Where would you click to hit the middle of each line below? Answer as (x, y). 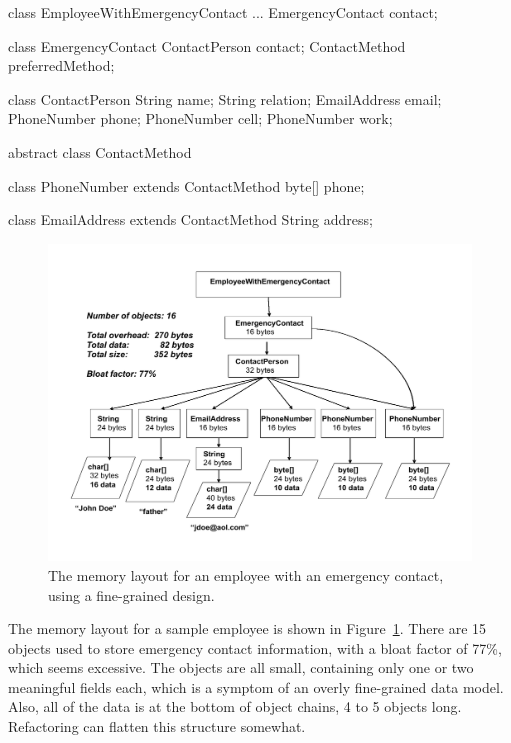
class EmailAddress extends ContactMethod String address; (190, 219)
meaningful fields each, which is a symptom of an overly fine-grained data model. (256, 686)
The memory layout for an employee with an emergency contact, (246, 574)
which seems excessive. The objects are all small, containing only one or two (241, 667)
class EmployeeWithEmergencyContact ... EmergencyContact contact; (223, 12)
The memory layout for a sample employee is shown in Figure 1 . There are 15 (247, 628)
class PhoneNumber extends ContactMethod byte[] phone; (186, 185)
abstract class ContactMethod (100, 151)
